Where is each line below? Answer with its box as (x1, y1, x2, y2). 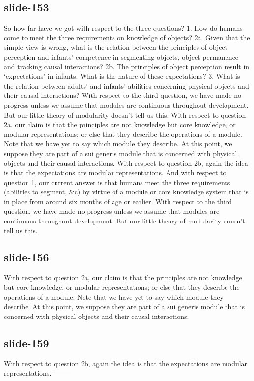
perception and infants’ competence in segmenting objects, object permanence (4, 51, 239, 62)
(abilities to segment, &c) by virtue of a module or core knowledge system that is (4, 187, 249, 197)
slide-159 (4, 335, 49, 350)
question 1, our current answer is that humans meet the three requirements (4, 177, 230, 187)
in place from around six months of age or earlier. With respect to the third (4, 196, 232, 206)
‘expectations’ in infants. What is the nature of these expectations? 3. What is (4, 71, 240, 81)
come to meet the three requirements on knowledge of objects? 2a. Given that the (4, 32, 250, 42)
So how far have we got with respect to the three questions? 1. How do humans (4, 23, 243, 33)
